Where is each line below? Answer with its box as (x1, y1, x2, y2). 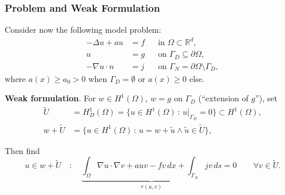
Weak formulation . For (5, 92, 96, 104)
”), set (255, 92, 277, 104)
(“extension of (198, 92, 249, 104)
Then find (5, 144, 40, 156)
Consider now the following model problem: (5, 23, 162, 36)
